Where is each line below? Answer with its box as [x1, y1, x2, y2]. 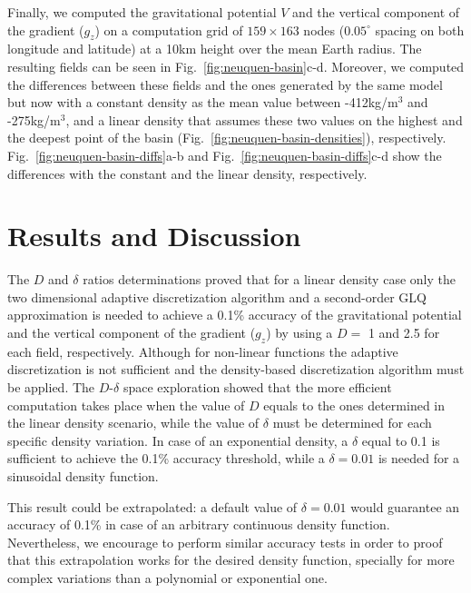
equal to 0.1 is [361, 430, 440, 450]
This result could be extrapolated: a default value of [7, 497, 298, 516]
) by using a [266, 323, 333, 342]
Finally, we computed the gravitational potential [7, 3, 277, 21]
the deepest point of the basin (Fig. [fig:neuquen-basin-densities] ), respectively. [7, 128, 446, 147]
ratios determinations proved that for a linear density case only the [83, 270, 456, 289]
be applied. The [7, 378, 95, 397]
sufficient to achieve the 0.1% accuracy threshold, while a [7, 449, 325, 468]
